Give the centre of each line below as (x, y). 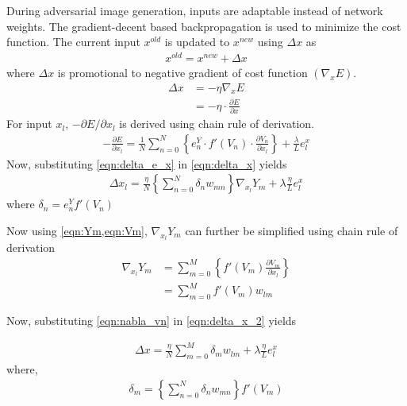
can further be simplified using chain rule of (292, 231)
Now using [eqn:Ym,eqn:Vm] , (77, 231)
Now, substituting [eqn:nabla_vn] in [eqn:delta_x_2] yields (152, 321)
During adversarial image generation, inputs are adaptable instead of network (195, 10)
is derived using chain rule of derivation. (217, 124)
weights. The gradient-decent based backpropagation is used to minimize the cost (204, 26)
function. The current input (73, 42)
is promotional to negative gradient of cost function (182, 72)
